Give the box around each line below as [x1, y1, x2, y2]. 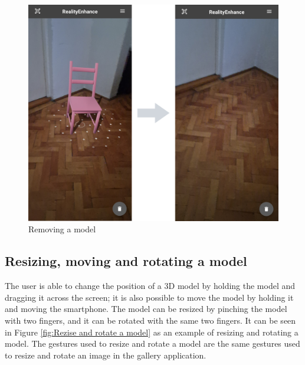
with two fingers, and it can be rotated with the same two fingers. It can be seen [5, 314, 296, 327]
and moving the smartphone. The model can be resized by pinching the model [5, 302, 287, 315]
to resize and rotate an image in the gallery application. [5, 348, 206, 361]
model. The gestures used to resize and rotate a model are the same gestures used [5, 337, 300, 350]
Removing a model [28, 223, 96, 235]
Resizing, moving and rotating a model [5, 252, 247, 270]
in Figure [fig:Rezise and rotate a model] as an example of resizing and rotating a [5, 325, 299, 338]
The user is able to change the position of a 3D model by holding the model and [5, 279, 296, 292]
